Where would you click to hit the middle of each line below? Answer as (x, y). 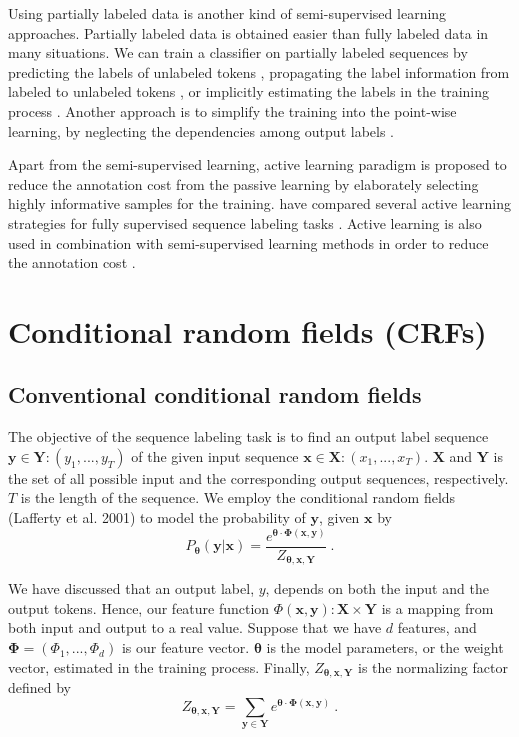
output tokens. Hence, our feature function (139, 607)
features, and (437, 627)
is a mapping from (437, 607)
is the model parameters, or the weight (385, 647)
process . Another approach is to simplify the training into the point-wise (232, 110)
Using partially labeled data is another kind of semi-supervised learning (227, 13)
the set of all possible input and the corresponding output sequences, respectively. (258, 477)
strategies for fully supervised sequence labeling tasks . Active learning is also (245, 222)
